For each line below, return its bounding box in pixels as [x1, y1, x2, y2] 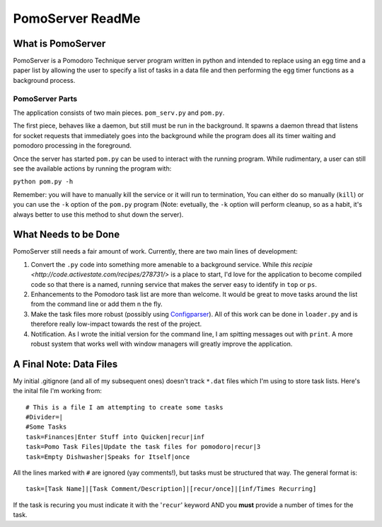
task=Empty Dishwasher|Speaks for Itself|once [25, 453, 190, 460]
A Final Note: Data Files [13, 358, 118, 370]
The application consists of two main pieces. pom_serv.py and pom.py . [13, 108, 225, 117]
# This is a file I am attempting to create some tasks [25, 403, 224, 411]
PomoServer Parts [13, 93, 78, 103]
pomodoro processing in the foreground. [13, 142, 132, 150]
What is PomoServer [13, 38, 106, 50]
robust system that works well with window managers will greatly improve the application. [30, 339, 293, 348]
